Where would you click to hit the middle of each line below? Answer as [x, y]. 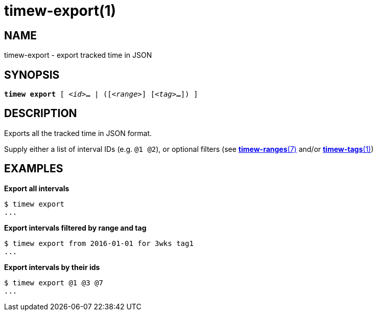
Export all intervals [37, 188]
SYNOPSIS [32, 75]
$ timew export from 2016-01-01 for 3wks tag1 [99, 243]
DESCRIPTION [41, 114]
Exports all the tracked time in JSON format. [78, 133]
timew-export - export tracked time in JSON [78, 55]
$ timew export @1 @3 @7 [54, 283]
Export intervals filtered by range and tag [75, 228]
